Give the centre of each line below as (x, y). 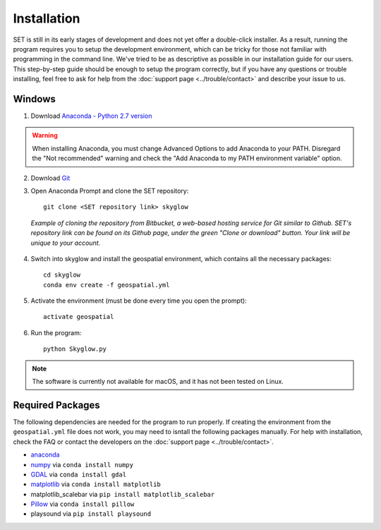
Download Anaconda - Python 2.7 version (91, 116)
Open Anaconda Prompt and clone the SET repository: (110, 191)
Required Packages (56, 405)
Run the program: (56, 332)
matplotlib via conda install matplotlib (96, 484)
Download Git (50, 178)
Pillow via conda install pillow (83, 504)
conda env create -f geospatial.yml (107, 285)
